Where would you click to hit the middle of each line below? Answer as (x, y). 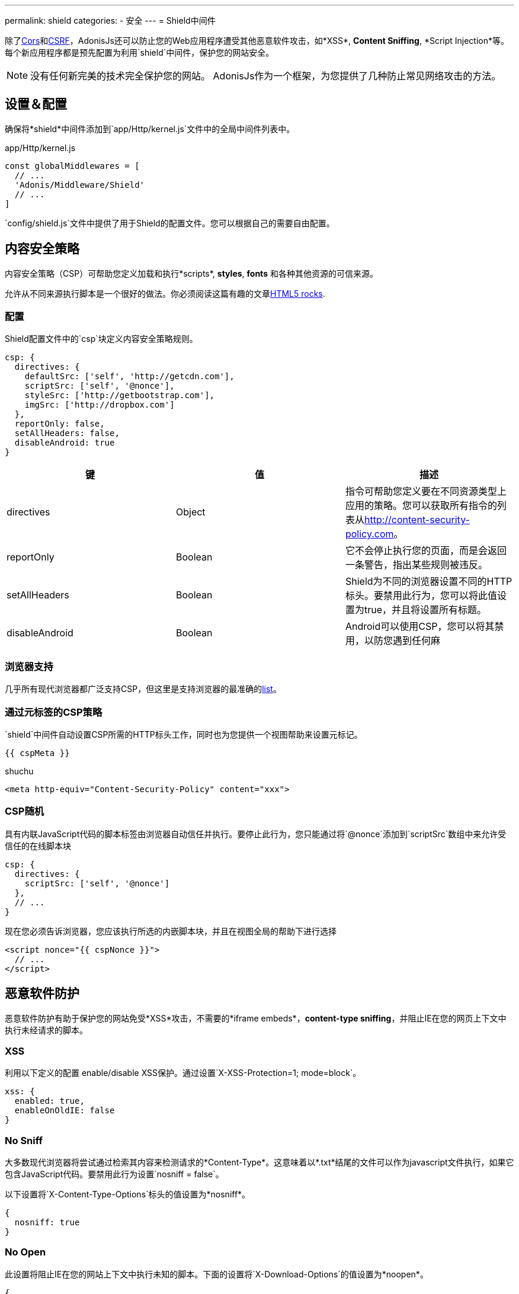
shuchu (19, 771)
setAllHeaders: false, (67, 433)
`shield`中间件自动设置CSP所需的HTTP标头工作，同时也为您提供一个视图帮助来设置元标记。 (184, 734)
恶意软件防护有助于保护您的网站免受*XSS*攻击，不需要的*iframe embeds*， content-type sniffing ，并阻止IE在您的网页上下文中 (256, 1018)
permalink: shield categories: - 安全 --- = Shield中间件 (110, 20)
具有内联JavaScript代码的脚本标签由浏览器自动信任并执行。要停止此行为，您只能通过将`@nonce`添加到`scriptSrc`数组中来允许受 (256, 834)
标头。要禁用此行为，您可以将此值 (421, 596)
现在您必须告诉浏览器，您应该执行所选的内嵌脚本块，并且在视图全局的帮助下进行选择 (171, 931)
